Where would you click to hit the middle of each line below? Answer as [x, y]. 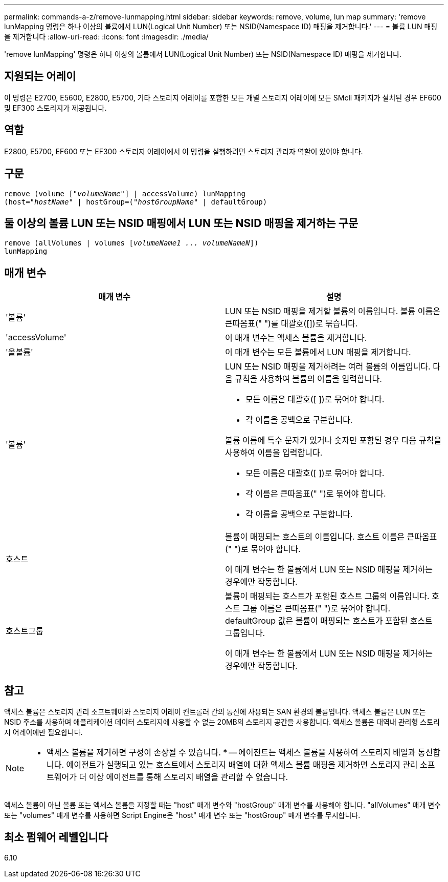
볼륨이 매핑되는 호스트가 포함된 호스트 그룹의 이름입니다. [327, 596]
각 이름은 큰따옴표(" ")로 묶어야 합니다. [316, 494]
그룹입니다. [245, 633]
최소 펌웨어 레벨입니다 [56, 837]
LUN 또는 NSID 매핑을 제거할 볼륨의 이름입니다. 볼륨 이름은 [333, 311]
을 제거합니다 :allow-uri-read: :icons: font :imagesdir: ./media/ [106, 37]
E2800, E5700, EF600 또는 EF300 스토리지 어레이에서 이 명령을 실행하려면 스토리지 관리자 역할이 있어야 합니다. [184, 151]
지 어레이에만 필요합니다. [43, 732]
